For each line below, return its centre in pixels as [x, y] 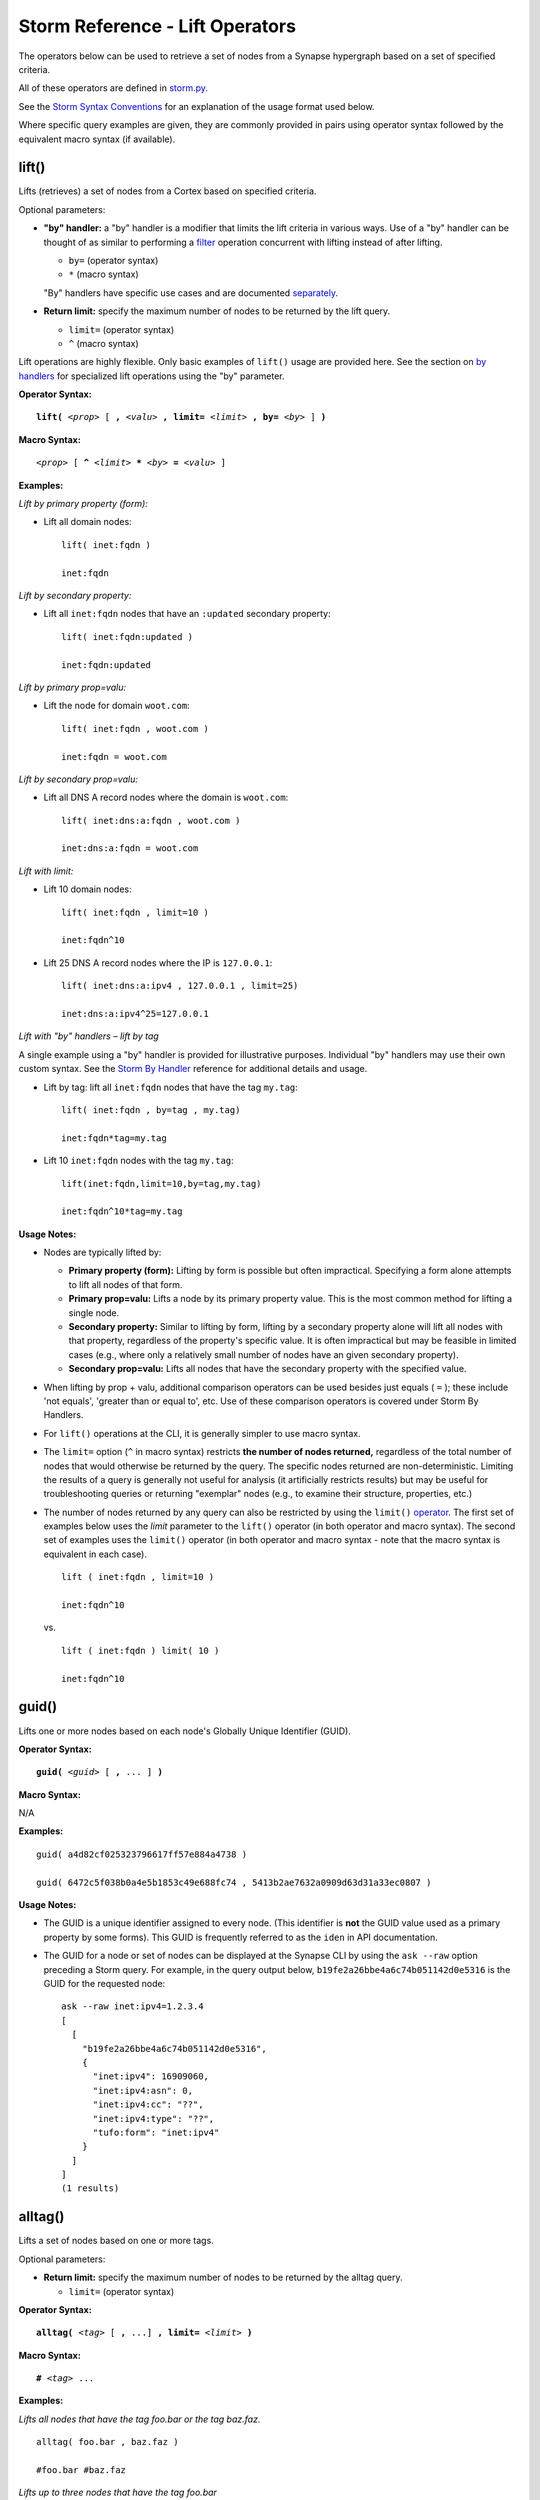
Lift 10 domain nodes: [87, 889]
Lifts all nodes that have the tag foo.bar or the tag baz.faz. [139, 2419]
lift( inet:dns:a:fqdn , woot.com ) [151, 820]
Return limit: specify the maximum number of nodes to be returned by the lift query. [217, 311]
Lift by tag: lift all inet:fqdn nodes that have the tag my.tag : [171, 1087]
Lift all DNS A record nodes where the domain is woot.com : [166, 797]
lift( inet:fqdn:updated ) [127, 636]
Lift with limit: [46, 871]
